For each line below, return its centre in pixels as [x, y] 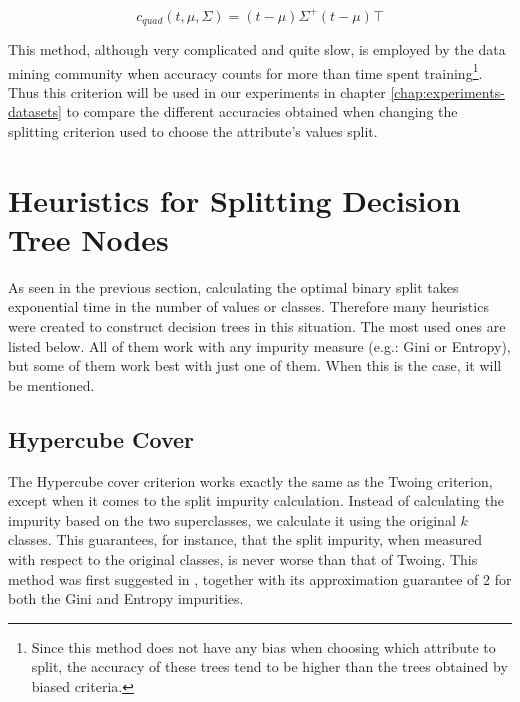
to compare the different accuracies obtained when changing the [262, 111]
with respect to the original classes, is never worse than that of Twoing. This [243, 559]
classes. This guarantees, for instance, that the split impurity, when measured [245, 539]
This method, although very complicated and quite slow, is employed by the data [257, 48]
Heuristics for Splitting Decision [234, 199]
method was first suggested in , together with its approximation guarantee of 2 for [260, 578]
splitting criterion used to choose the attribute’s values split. [193, 130]
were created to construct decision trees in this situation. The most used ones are [257, 326]
